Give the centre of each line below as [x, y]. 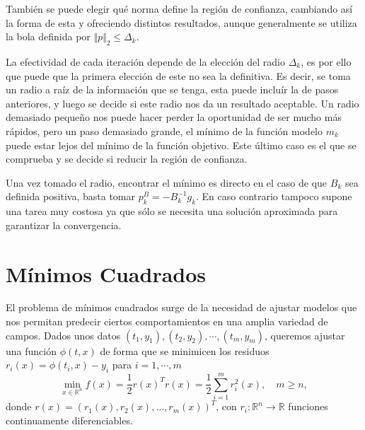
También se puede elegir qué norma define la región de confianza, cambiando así [179, 8]
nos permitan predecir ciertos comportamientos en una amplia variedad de [167, 321]
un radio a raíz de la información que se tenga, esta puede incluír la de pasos [172, 89]
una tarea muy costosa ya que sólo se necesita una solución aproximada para [172, 211]
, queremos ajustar [305, 335]
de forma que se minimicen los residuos [185, 350]
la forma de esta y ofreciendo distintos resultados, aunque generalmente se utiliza [181, 22]
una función [31, 350]
